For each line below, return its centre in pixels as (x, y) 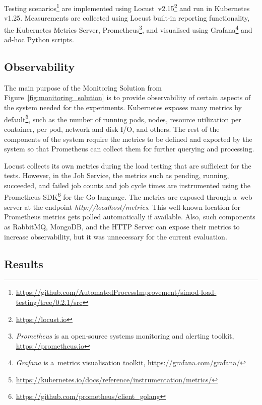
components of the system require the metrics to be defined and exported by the (128, 139)
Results (24, 263)
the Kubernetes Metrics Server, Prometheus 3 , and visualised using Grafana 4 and (128, 29)
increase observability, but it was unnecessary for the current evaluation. (116, 236)
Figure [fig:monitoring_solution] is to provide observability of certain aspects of (127, 97)
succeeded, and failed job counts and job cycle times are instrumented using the (127, 185)
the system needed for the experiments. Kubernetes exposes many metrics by (123, 107)
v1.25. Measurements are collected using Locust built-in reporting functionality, (127, 18)
